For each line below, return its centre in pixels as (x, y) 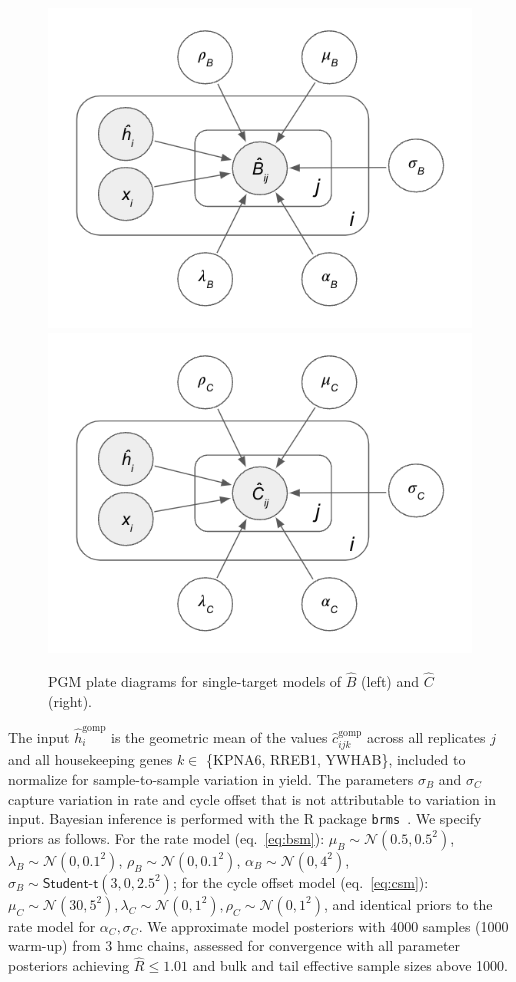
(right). (70, 700)
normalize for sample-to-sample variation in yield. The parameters (211, 778)
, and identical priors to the (408, 903)
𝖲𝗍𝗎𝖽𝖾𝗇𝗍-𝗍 (70, 883)
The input (39, 736)
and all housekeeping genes (90, 759)
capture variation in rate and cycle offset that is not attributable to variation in (252, 798)
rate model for (52, 925)
